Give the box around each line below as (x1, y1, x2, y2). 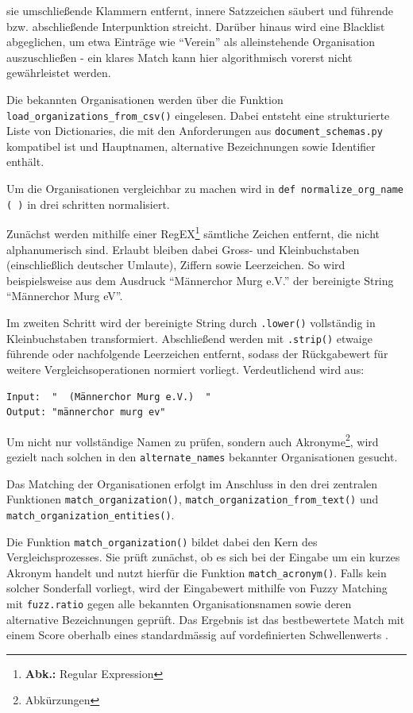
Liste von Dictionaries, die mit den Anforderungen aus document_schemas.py (6, 122, 383, 139)
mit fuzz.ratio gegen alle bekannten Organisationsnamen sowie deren (6, 595, 352, 611)
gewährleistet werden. (6, 64, 111, 81)
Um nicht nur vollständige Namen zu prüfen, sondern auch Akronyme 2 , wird (6, 430, 379, 449)
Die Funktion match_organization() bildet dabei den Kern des (6, 533, 318, 549)
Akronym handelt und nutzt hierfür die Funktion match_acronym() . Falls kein (6, 564, 387, 580)
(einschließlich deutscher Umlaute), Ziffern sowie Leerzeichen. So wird (6, 256, 345, 273)
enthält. (6, 153, 44, 170)
